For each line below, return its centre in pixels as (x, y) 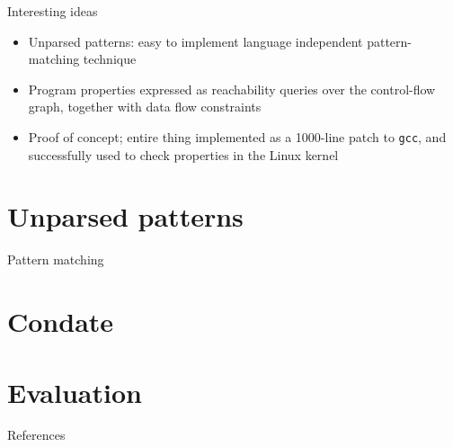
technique (110, 59)
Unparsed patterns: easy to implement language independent (195, 41)
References (36, 435)
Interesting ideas (53, 11)
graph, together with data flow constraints (145, 107)
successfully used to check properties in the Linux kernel (183, 154)
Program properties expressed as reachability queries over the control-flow (232, 89)
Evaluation (75, 392)
